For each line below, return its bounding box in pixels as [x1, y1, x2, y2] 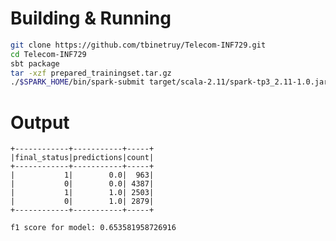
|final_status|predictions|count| [10, 153, 155, 163]
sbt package [10, 58, 60, 69]
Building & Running [10, 7, 172, 30]
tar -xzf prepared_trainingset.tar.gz [10, 68, 172, 78]
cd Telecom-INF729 [10, 49, 87, 59]
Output [10, 111, 70, 134]
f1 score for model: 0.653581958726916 [10, 223, 177, 233]
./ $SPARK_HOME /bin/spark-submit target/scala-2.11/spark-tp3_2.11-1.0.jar [10, 77, 329, 87]
